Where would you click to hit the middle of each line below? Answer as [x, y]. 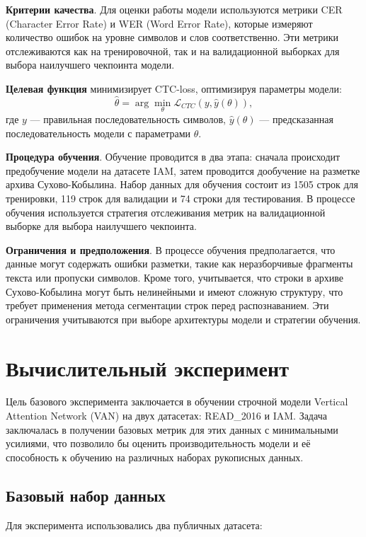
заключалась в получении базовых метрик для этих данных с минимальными [172, 429]
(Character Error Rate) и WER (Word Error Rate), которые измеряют [159, 23]
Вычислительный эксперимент [147, 368]
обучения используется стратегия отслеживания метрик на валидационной [166, 212]
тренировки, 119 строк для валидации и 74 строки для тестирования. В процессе [181, 198]
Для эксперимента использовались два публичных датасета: [134, 525]
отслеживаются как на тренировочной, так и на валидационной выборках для [173, 51]
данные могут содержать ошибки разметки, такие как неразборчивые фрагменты [179, 264]
